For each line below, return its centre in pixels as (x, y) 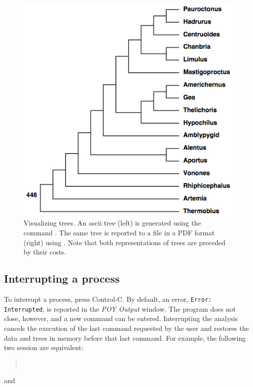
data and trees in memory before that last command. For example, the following (125, 338)
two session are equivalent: (44, 347)
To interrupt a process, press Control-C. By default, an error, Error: (108, 299)
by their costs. (45, 252)
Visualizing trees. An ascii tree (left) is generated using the (112, 223)
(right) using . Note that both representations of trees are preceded (125, 242)
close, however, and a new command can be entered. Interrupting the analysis (121, 318)
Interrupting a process (62, 278)
